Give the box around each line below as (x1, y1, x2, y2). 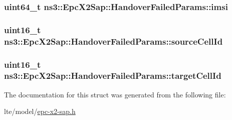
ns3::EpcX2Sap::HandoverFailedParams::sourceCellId (4, 35, 223, 47)
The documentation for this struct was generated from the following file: (4, 89, 226, 99)
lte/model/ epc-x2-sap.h (4, 106, 76, 116)
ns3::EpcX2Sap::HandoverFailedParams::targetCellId (4, 69, 221, 82)
